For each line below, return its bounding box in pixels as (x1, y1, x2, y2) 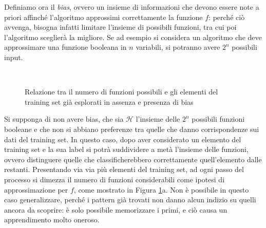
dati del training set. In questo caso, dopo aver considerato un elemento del (4, 134, 241, 144)
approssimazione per (4, 184, 68, 195)
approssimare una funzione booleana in (4, 42, 127, 52)
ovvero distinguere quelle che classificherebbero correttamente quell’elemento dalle (4, 154, 262, 164)
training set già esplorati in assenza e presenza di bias (25, 96, 194, 107)
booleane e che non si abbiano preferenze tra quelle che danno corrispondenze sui (4, 123, 259, 134)
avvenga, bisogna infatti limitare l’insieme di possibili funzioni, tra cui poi (4, 22, 237, 32)
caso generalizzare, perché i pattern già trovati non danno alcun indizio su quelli (4, 194, 256, 205)
